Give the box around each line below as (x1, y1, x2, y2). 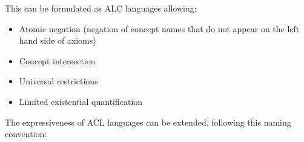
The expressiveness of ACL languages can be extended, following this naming (5, 115, 291, 128)
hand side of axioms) (19, 34, 96, 47)
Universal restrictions (19, 75, 98, 87)
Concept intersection (19, 54, 96, 67)
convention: (5, 127, 47, 140)
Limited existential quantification (19, 95, 143, 107)
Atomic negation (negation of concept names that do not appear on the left (19, 22, 300, 35)
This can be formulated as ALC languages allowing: (5, 2, 197, 14)
